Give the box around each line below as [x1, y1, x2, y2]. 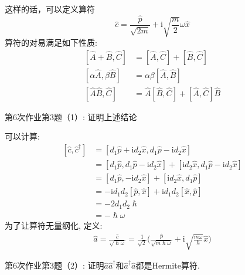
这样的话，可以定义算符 [5, 3, 95, 15]
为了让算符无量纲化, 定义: [5, 219, 103, 231]
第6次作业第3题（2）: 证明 [5, 259, 104, 271]
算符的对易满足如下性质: [5, 36, 97, 49]
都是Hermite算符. [135, 259, 200, 271]
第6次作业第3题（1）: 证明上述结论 [5, 110, 137, 123]
